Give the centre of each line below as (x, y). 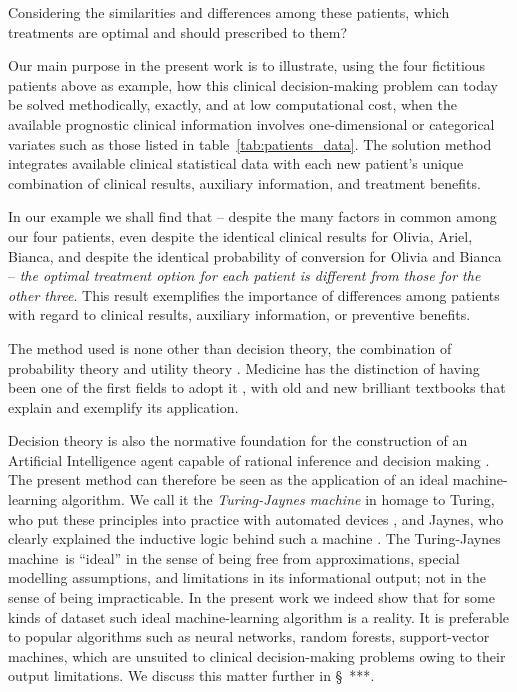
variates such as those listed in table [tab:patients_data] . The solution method (250, 143)
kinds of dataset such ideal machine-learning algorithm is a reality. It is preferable (259, 616)
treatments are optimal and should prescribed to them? (178, 31)
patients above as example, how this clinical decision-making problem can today (253, 84)
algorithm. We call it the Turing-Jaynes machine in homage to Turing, (278, 499)
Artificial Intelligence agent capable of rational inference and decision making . (249, 459)
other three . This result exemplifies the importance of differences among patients (254, 294)
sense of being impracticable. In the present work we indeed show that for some (251, 597)
